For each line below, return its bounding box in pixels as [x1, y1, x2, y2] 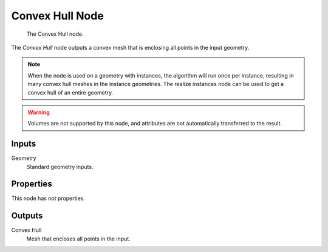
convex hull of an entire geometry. [27, 88, 114, 96]
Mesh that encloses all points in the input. [26, 235, 131, 242]
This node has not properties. [11, 194, 85, 202]
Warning [27, 108, 50, 116]
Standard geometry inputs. [26, 163, 94, 170]
